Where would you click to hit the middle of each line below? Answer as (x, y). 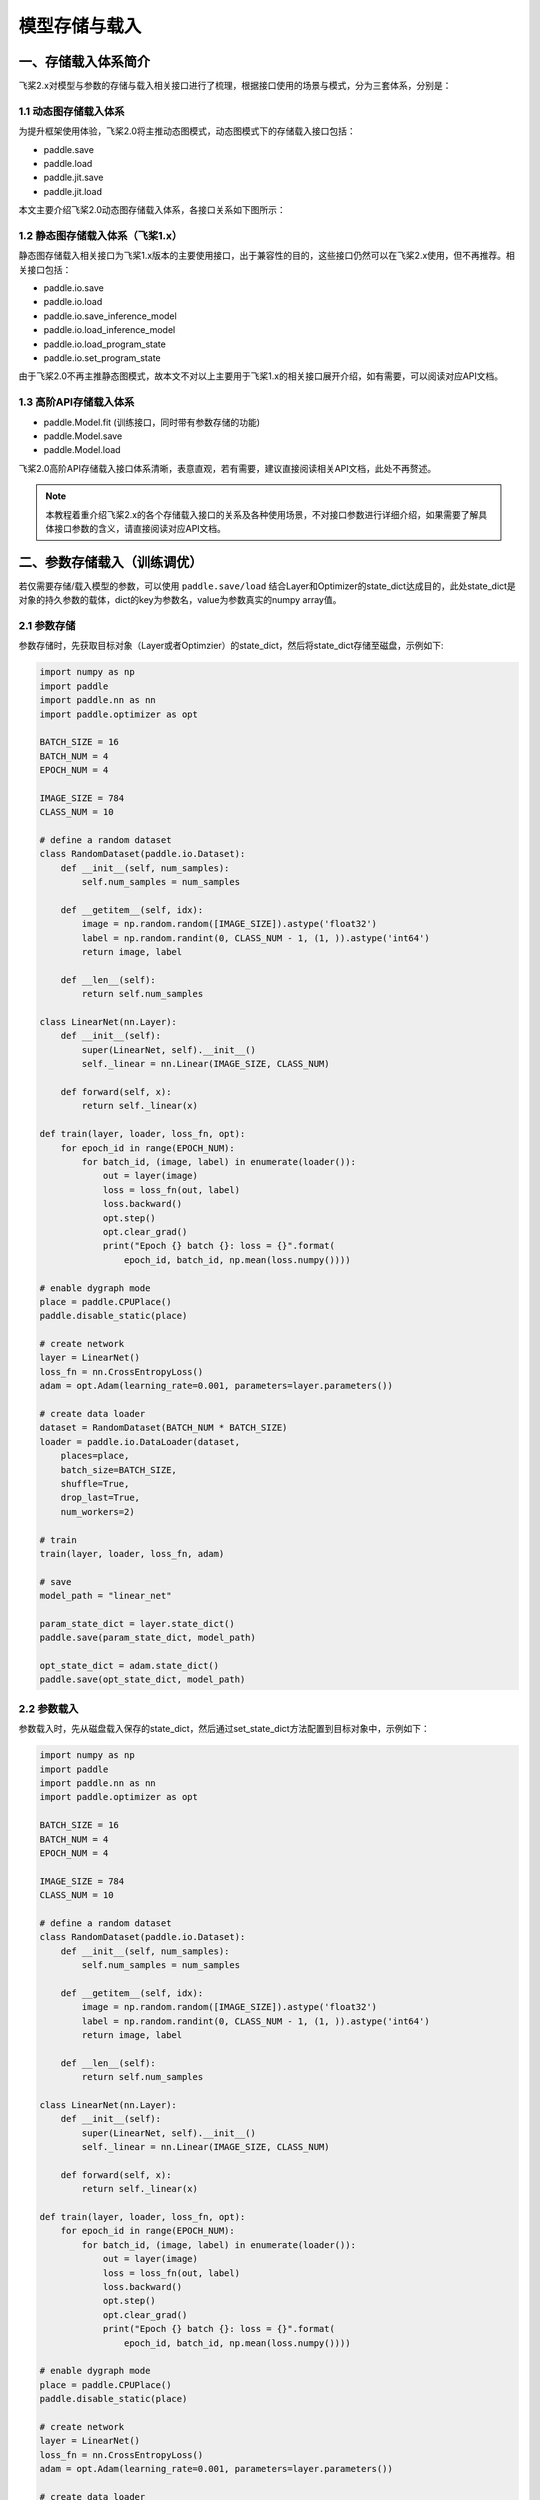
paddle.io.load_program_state (105, 344)
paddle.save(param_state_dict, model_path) (148, 1638)
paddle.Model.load (82, 450)
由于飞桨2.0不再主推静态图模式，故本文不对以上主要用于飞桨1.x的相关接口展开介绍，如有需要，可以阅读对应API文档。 (261, 376)
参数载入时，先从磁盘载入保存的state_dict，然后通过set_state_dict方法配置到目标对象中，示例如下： (224, 1729)
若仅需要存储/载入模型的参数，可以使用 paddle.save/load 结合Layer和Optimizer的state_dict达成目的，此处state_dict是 (267, 586)
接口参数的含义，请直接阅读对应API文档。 (140, 528)
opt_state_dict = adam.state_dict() (129, 1666)
